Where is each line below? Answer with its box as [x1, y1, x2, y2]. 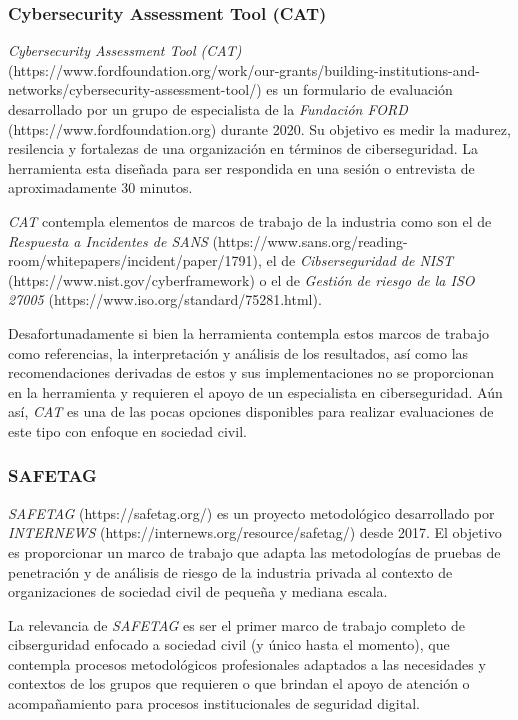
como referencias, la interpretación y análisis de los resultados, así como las [8, 342, 469, 363]
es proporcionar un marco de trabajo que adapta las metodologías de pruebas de [8, 541, 501, 562]
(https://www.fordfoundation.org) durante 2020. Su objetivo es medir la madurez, [8, 118, 511, 139]
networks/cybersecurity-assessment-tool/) [8, 79, 262, 100]
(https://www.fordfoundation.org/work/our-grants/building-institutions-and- [8, 59, 480, 80]
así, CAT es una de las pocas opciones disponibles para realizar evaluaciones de [8, 401, 494, 422]
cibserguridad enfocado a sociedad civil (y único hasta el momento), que [8, 634, 450, 655]
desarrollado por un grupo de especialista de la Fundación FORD [8, 99, 408, 119]
